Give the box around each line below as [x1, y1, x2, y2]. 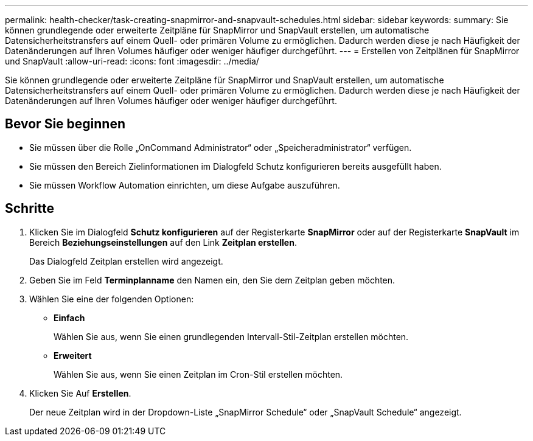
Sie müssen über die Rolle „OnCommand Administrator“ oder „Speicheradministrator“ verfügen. [29, 142, 412, 153]
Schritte [5, 201, 54, 217]
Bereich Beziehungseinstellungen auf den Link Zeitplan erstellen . [29, 237, 297, 248]
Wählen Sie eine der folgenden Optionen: [29, 293, 194, 304]
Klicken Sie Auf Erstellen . [29, 387, 131, 398]
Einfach [54, 312, 85, 323]
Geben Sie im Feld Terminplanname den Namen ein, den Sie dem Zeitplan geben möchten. [29, 274, 395, 285]
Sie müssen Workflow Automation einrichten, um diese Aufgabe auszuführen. [29, 179, 340, 190]
